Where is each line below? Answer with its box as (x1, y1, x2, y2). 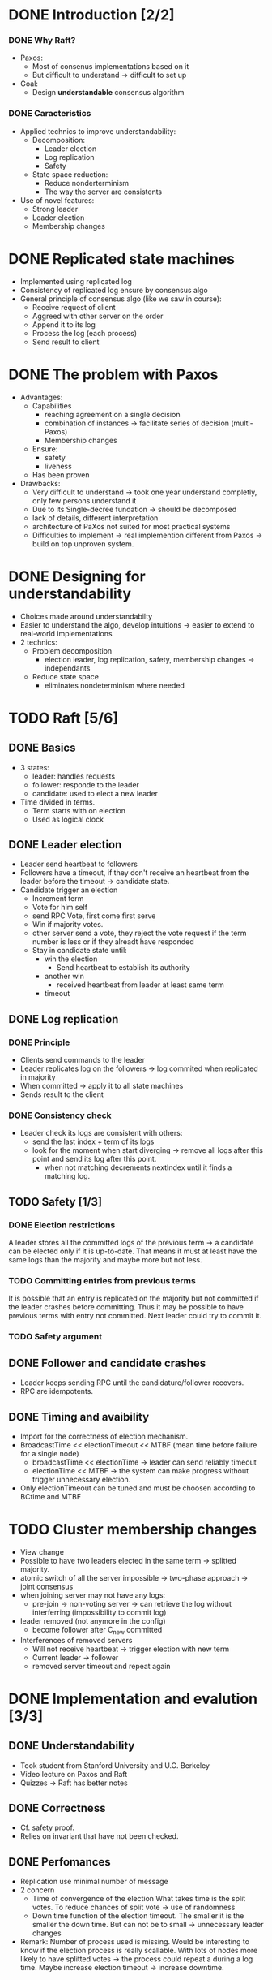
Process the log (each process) (32, 328, 138, 338)
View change (19, 1546, 65, 1556)
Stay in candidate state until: (32, 946, 127, 955)
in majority (19, 1072, 56, 1082)
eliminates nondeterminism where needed (44, 680, 185, 690)
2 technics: (19, 637, 58, 647)
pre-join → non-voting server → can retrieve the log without (32, 1598, 232, 1608)
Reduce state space (32, 671, 100, 681)
